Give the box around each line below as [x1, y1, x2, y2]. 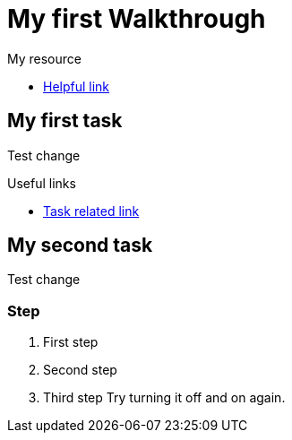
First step [43, 334, 99, 350]
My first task [7, 109, 123, 133]
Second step [43, 362, 117, 378]
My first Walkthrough [7, 4, 266, 34]
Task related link [43, 203, 140, 219]
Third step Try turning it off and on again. [43, 390, 286, 406]
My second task [7, 234, 153, 257]
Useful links [7, 175, 76, 191]
